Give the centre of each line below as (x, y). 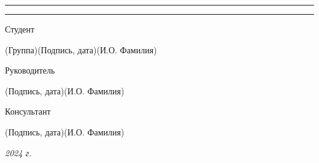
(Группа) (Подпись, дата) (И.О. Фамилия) (81, 49)
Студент (20, 29)
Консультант (28, 111)
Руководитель (30, 70)
